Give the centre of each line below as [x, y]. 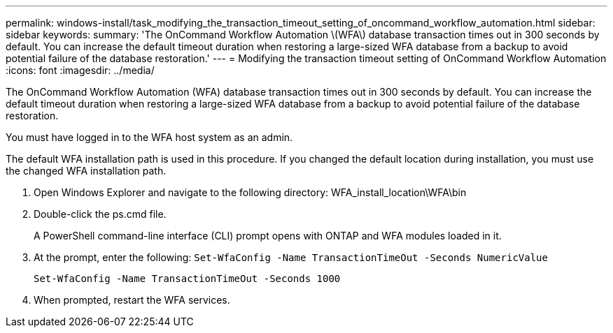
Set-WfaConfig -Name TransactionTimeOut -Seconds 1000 [187, 279]
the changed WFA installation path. [86, 171]
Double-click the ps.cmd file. [100, 214]
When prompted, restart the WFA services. [132, 300]
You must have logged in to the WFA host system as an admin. [149, 137]
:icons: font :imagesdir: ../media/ [80, 70]
